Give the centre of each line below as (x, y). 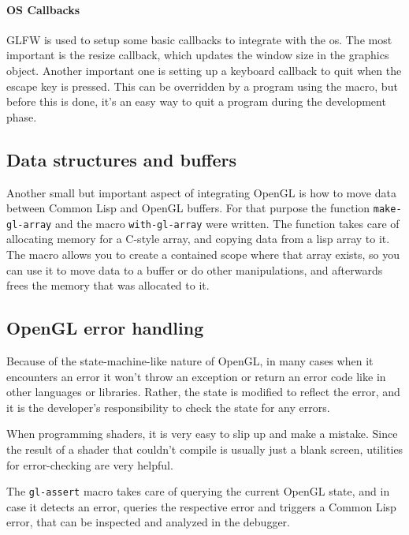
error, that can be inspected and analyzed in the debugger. (148, 522)
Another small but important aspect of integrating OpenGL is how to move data (201, 192)
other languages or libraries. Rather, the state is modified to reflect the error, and (203, 392)
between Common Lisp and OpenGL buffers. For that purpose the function (188, 208)
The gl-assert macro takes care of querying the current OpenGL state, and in (198, 491)
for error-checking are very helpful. (90, 464)
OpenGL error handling (105, 328)
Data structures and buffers (121, 159)
